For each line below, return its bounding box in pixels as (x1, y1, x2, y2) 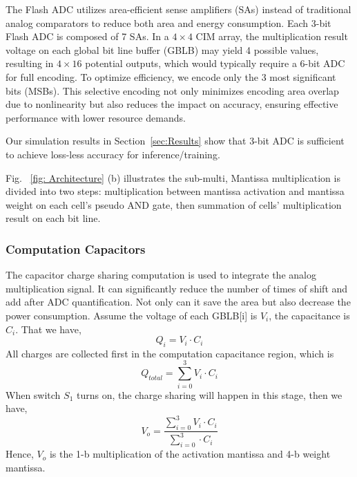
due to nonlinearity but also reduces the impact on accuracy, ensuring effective (6, 97, 338, 111)
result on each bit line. (6, 211, 101, 225)
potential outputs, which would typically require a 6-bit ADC (85, 56, 345, 71)
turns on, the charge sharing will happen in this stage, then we (77, 387, 342, 402)
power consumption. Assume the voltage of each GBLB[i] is (6, 308, 258, 322)
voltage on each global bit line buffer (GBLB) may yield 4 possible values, (6, 42, 319, 57)
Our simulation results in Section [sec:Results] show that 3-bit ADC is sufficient (6, 133, 345, 148)
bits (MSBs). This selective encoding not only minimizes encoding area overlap (6, 83, 339, 97)
